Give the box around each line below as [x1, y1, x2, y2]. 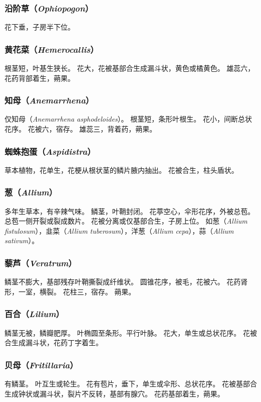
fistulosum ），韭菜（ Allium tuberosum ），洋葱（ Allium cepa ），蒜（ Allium [5, 225, 234, 236]
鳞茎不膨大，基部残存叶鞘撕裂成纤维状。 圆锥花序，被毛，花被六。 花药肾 [5, 276, 248, 287]
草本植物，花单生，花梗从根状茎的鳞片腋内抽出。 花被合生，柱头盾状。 [5, 164, 238, 175]
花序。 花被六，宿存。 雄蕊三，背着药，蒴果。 [5, 124, 157, 134]
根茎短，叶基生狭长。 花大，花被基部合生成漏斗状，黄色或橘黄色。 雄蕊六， [5, 63, 255, 73]
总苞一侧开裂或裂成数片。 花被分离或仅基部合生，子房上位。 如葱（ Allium [5, 216, 247, 226]
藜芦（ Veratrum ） [5, 256, 77, 269]
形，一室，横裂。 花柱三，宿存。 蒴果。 [5, 286, 136, 296]
